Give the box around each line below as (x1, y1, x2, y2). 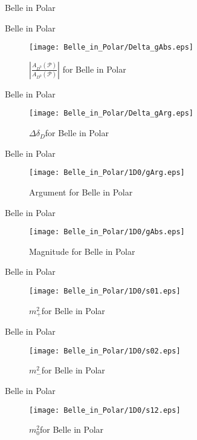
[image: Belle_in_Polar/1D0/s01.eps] (29, 286, 181, 295)
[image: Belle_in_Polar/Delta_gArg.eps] (29, 109, 194, 118)
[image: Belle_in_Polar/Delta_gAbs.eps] (29, 43, 194, 52)
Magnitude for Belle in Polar (29, 245, 135, 257)
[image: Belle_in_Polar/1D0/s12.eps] (29, 406, 181, 415)
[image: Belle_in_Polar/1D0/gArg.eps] (29, 168, 185, 177)
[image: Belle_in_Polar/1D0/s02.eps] (29, 346, 181, 355)
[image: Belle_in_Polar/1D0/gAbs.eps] (29, 228, 185, 237)
